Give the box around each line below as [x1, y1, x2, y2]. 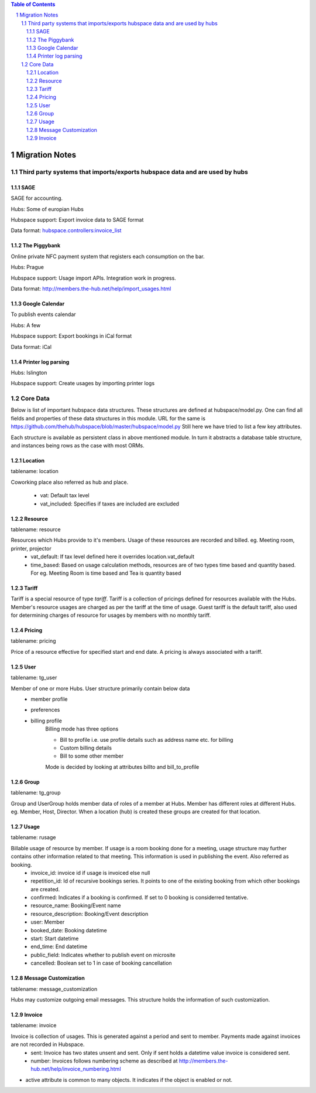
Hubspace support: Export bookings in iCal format [11, 332, 132, 340]
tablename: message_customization [11, 985, 98, 992]
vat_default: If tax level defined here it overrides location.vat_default [30, 553, 194, 560]
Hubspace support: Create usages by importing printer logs [11, 380, 155, 387]
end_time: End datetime [30, 943, 88, 950]
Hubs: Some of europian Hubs [11, 205, 84, 212]
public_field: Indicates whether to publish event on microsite [30, 951, 176, 958]
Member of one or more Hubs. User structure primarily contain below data [11, 685, 190, 692]
